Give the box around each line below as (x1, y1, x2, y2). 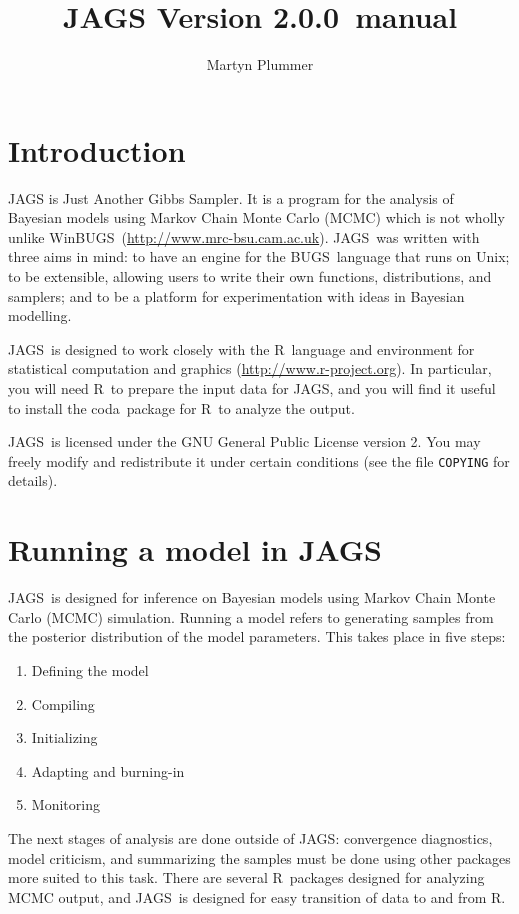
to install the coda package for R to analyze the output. (8, 397, 355, 418)
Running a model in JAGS (8, 529, 382, 570)
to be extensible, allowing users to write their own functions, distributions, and (8, 266, 492, 287)
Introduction (8, 129, 186, 170)
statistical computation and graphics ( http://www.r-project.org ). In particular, (8, 358, 492, 379)
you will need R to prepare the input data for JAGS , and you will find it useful (8, 378, 496, 398)
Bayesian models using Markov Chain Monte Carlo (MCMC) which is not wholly (8, 207, 505, 228)
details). (8, 470, 58, 491)
